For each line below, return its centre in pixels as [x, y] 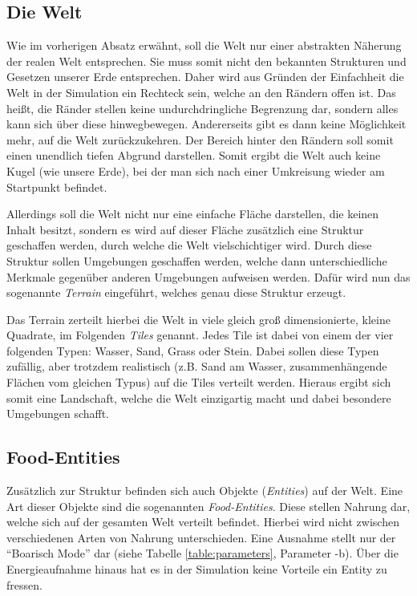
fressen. [24, 584]
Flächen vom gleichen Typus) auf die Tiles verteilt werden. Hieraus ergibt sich [199, 382]
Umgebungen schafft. [58, 414]
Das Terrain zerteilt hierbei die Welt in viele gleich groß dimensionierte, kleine [198, 319]
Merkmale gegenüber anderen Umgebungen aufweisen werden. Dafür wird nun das [208, 276]
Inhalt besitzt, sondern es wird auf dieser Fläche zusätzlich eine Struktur [185, 229]
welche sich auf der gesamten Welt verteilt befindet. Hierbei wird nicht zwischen [203, 522]
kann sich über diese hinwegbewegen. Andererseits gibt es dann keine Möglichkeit [206, 124]
